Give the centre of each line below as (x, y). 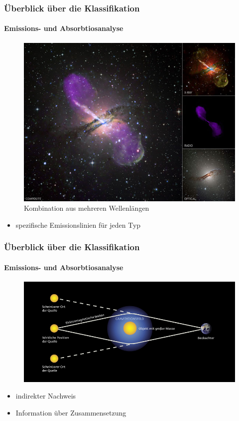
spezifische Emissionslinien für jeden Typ (78, 224)
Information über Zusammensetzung (71, 413)
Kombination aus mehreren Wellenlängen (87, 208)
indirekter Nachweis (46, 396)
